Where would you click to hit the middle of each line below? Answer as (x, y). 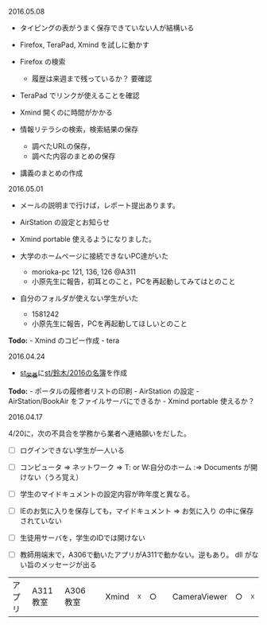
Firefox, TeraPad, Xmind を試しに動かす (84, 45)
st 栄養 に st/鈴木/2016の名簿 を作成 (73, 374)
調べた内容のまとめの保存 (74, 156)
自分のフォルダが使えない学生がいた (79, 298)
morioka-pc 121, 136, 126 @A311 (84, 272)
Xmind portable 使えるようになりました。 (88, 239)
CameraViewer (200, 597)
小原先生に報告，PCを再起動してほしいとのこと (110, 324)
